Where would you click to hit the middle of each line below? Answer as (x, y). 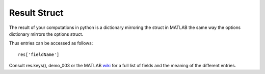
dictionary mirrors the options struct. (46, 34)
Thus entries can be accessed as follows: (51, 43)
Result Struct (36, 13)
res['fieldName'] (39, 54)
